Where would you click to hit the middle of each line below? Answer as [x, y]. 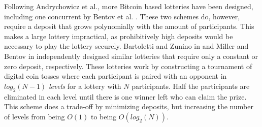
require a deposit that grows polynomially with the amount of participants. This [129, 26]
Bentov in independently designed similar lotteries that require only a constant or [131, 56]
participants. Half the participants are [191, 86]
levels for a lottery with [85, 86]
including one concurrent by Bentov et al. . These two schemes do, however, [122, 16]
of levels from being [35, 116]
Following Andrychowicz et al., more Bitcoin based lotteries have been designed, [129, 6]
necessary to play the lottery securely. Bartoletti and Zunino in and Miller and [126, 46]
